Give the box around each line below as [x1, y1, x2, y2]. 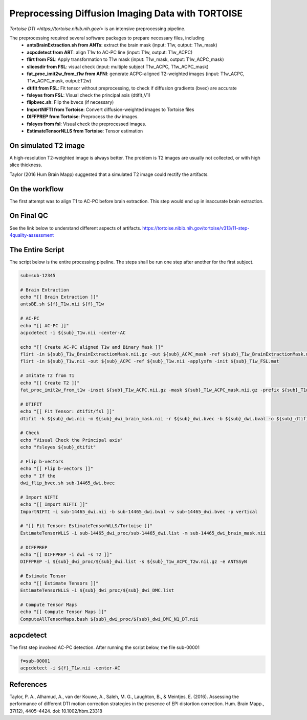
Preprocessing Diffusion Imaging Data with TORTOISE [9, 8, 243, 19]
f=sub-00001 [20, 658, 51, 664]
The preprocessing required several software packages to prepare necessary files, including [9, 35, 205, 41]
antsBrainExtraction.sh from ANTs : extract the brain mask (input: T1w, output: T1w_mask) [27, 42, 217, 48]
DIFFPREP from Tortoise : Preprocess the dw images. [27, 114, 139, 120]
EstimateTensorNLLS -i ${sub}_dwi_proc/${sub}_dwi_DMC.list [20, 587, 174, 593]
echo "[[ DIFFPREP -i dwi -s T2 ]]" [20, 552, 113, 557]
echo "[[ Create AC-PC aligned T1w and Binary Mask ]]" [20, 344, 164, 350]
